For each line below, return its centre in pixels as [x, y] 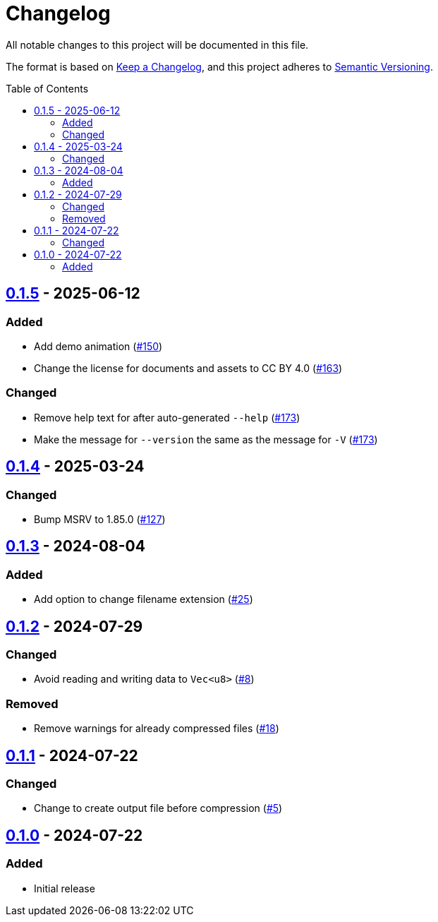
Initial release [65, 888]
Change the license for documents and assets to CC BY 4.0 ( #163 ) [188, 368]
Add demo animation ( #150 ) [98, 346]
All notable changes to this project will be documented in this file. [157, 44]
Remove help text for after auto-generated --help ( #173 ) [167, 417]
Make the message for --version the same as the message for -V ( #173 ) [206, 439]
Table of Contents [47, 88]
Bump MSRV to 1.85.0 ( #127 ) [100, 519]
